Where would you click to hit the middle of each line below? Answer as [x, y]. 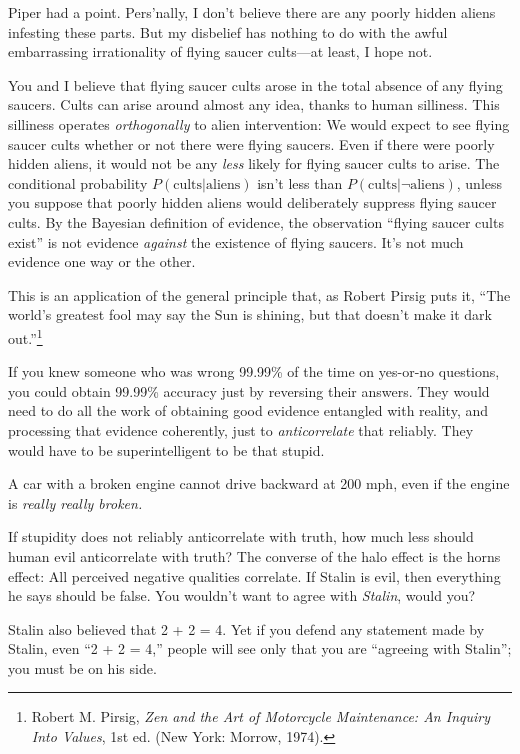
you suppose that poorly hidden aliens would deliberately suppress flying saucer [252, 202]
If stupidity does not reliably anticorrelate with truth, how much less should [241, 536]
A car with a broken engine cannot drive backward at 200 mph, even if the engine [259, 483]
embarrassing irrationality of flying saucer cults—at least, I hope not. [220, 51]
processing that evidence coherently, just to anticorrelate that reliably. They [241, 429]
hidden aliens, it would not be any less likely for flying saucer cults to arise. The [254, 163]
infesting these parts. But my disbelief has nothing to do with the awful [228, 31]
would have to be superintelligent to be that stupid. [166, 449]
